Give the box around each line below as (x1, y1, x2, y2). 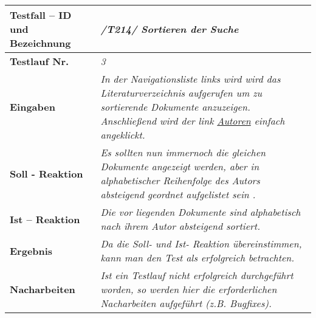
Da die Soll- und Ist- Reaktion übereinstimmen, (100, 237, 302, 251)
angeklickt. (100, 128, 145, 142)
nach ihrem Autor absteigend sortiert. (100, 219, 261, 233)
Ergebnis (10, 243, 53, 258)
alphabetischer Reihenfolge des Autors (100, 173, 260, 187)
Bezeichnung (10, 36, 71, 50)
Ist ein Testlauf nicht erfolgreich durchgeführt (100, 268, 294, 282)
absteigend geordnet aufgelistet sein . (100, 187, 256, 201)
